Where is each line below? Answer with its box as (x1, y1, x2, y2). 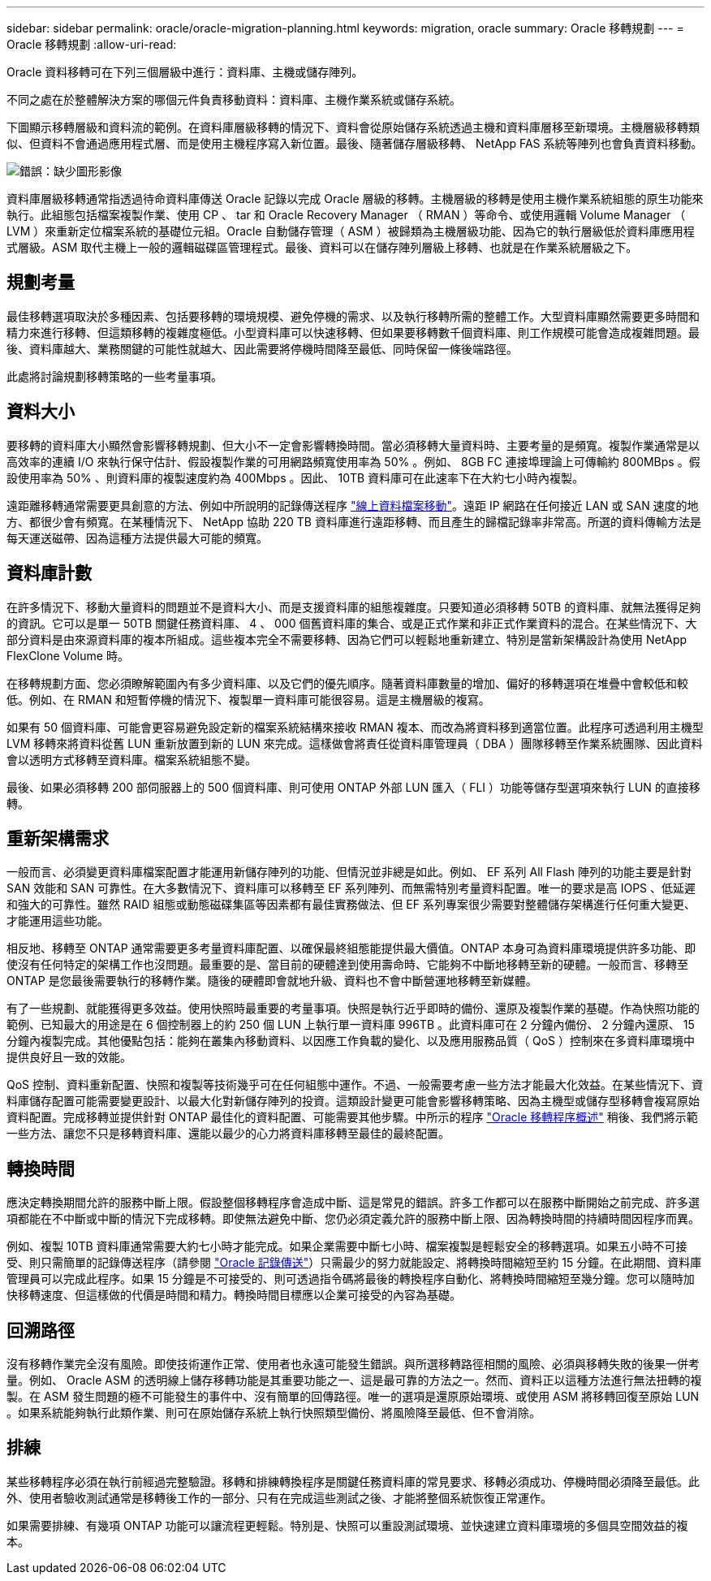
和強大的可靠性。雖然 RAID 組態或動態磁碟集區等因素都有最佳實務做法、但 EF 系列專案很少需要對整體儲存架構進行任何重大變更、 (6, 897, 696, 912)
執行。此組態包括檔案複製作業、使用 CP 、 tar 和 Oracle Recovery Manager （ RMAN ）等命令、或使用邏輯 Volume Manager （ (6, 208, 686, 222)
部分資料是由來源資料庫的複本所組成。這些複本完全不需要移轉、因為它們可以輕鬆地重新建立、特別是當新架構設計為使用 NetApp (6, 632, 687, 646)
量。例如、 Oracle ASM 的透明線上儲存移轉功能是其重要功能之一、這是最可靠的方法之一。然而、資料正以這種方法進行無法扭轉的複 (6, 1373, 702, 1388)
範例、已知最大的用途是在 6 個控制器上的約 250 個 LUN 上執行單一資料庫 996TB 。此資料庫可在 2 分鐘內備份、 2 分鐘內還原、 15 (6, 1017, 695, 1032)
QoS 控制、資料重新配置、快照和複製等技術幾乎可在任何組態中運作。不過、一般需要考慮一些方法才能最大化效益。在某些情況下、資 (6, 1078, 704, 1092)
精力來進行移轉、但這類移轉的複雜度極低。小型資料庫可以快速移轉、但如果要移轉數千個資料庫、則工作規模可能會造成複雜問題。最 (6, 325, 700, 339)
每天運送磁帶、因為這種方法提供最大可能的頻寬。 (6, 530, 268, 545)
